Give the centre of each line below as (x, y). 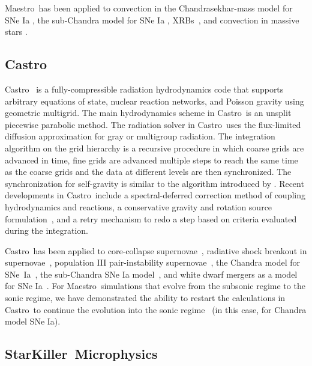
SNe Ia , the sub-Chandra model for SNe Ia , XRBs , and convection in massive (152, 20)
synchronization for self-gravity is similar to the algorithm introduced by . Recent (154, 183)
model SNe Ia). (33, 321)
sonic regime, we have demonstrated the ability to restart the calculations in (145, 298)
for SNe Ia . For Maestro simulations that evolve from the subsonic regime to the (155, 286)
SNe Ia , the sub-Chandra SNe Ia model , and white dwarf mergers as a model (151, 274)
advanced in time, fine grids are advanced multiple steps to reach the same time (151, 160)
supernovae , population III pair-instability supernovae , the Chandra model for (153, 262)
